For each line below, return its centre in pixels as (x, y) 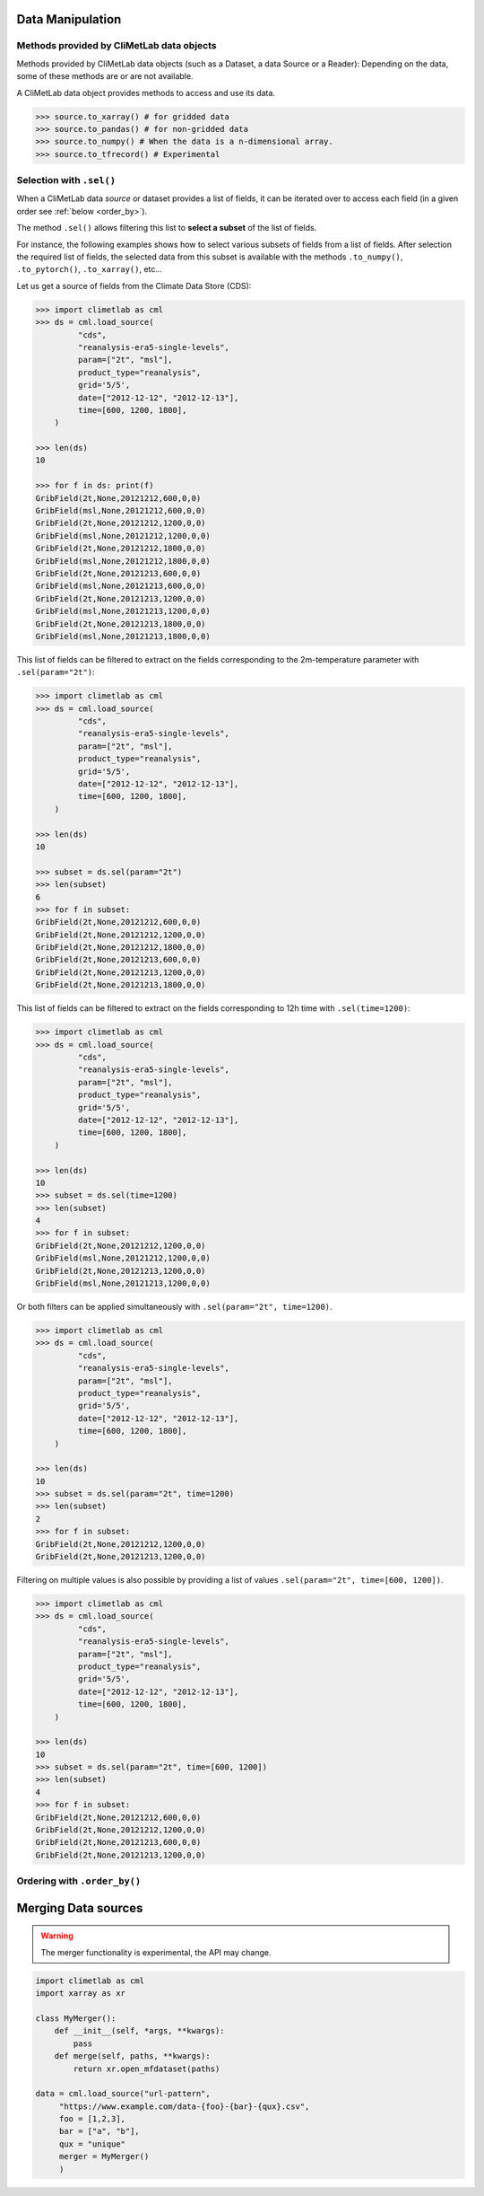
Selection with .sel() (66, 180)
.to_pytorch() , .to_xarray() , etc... (90, 269)
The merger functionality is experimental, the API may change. (156, 1952)
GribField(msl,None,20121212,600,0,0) (121, 511)
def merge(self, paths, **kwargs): (132, 2056)
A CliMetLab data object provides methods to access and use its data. (146, 92)
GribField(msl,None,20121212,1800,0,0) (123, 561)
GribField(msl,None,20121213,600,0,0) (121, 586)
